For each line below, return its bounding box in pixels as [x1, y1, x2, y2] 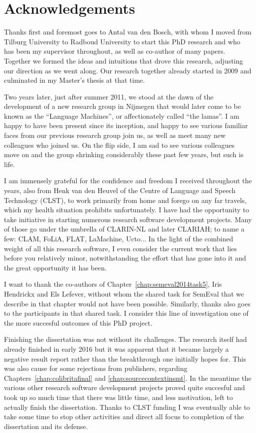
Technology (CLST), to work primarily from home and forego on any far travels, [4, 195, 247, 205]
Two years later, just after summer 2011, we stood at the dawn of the [4, 91, 214, 101]
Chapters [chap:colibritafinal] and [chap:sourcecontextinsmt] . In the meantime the [4, 372, 252, 383]
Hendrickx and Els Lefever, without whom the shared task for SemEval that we [4, 288, 244, 299]
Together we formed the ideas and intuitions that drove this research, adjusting [4, 55, 243, 66]
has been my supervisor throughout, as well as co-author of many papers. [4, 46, 225, 56]
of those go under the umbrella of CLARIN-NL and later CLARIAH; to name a [4, 224, 245, 234]
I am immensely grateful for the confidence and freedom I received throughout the [4, 175, 252, 186]
